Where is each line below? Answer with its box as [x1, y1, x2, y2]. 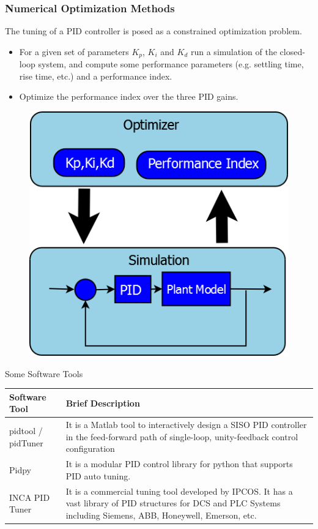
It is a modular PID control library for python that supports [65, 457, 293, 470]
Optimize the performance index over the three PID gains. [19, 90, 239, 103]
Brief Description [65, 396, 140, 409]
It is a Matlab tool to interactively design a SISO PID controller [65, 418, 307, 431]
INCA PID [9, 490, 50, 503]
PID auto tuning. [65, 469, 131, 482]
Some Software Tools [5, 367, 83, 380]
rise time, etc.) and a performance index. [19, 69, 172, 82]
